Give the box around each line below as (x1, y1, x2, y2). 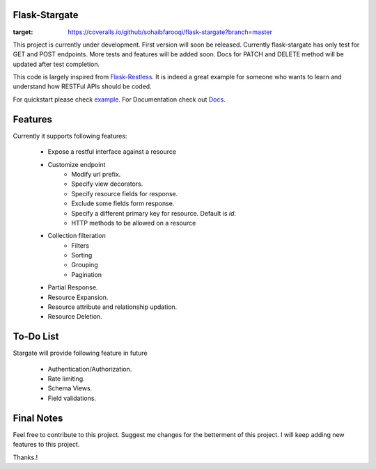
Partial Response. (47, 283, 98, 292)
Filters (71, 241, 90, 250)
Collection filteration (47, 232, 106, 240)
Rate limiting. (47, 374, 85, 383)
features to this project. (13, 440, 80, 449)
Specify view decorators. (71, 180, 143, 188)
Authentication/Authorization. (47, 365, 132, 373)
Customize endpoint (47, 160, 106, 168)
